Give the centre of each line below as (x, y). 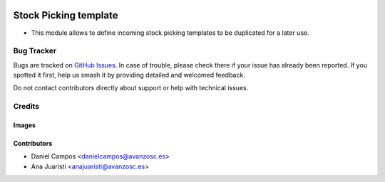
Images (24, 125)
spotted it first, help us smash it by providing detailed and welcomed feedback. (129, 75)
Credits (26, 107)
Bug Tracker (35, 51)
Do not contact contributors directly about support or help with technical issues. (131, 88)
